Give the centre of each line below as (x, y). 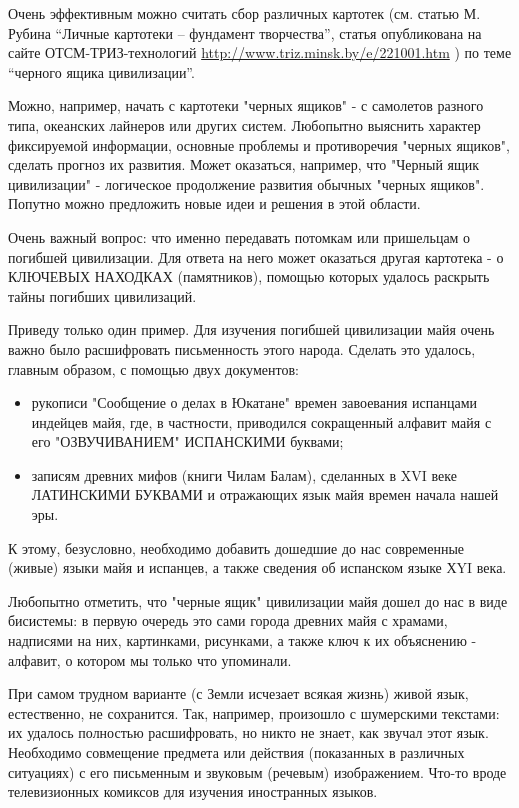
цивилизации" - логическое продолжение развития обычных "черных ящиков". (246, 183)
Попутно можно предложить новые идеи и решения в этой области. (214, 203)
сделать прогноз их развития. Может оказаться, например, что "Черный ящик (244, 164)
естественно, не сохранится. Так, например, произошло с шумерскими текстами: (254, 712)
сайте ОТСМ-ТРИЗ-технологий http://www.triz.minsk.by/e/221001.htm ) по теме (260, 52)
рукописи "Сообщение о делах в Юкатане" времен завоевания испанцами (254, 402)
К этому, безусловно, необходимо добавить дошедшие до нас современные (236, 547)
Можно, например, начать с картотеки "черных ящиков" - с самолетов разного (246, 105)
